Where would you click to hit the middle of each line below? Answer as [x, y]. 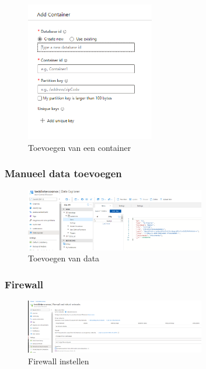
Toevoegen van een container [80, 147]
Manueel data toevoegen [63, 173]
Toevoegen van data [64, 258]
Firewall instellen [59, 361]
